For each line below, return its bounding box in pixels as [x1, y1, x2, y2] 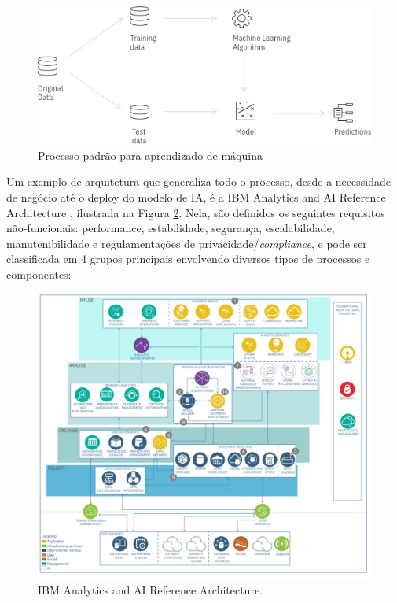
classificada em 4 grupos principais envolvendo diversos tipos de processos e [6, 250, 370, 267]
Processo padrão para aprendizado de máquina [38, 146, 263, 163]
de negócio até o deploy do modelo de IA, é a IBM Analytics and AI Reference [6, 188, 386, 205]
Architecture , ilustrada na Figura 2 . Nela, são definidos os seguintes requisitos [6, 204, 385, 220]
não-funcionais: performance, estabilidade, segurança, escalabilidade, [6, 220, 335, 236]
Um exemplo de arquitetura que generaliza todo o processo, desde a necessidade [6, 173, 391, 190]
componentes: [6, 265, 72, 282]
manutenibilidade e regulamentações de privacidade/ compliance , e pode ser [6, 235, 367, 251]
